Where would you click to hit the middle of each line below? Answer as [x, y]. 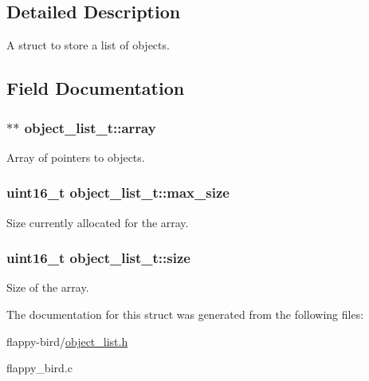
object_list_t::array [90, 127]
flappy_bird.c [39, 368]
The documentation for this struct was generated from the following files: [185, 314]
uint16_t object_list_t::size [98, 258]
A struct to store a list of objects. [88, 45]
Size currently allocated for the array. [98, 222]
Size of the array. [48, 287]
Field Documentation [96, 88]
